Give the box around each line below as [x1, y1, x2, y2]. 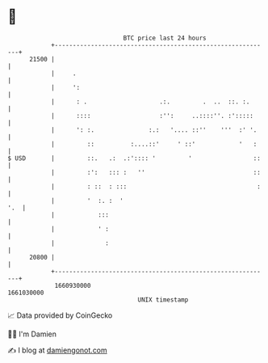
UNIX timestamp [137, 295, 189, 304]
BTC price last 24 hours [123, 34, 207, 42]
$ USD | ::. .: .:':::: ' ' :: [7, 154, 262, 163]
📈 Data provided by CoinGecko [7, 310, 113, 320]
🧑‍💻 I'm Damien [7, 329, 57, 339]
